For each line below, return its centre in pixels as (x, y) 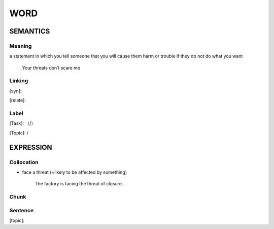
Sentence (22, 210)
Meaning (21, 46)
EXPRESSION (31, 147)
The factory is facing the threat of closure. (79, 184)
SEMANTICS (30, 31)
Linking (19, 81)
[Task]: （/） (23, 123)
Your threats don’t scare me (51, 68)
